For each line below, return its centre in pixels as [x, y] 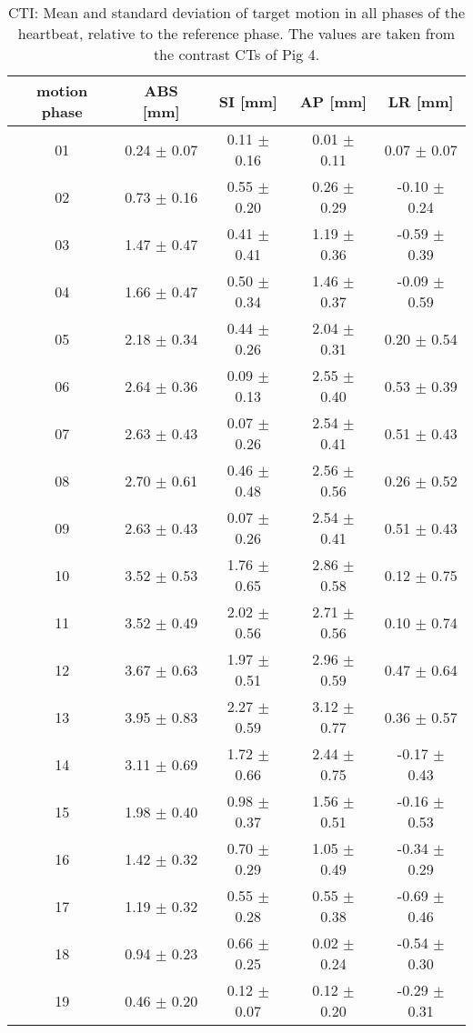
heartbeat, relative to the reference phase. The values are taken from [236, 33]
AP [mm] [333, 101]
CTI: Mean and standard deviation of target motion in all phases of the [236, 12]
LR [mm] [421, 101]
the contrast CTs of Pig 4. [236, 54]
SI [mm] [248, 101]
